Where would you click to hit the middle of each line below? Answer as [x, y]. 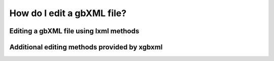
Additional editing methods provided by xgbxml [86, 47]
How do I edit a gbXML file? [68, 13]
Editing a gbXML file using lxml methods [74, 31]
